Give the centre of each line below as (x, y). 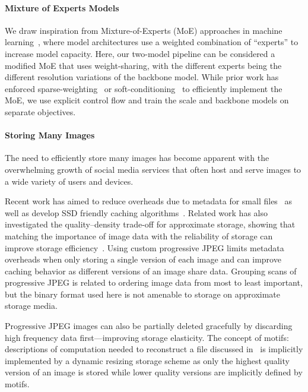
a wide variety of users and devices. (69, 181)
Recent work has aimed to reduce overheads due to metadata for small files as (149, 201)
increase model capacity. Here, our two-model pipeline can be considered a (140, 53)
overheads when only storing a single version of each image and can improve (143, 259)
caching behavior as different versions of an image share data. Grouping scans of (151, 271)
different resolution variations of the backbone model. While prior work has (142, 77)
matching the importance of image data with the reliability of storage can (139, 235)
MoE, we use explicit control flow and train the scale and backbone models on (147, 100)
